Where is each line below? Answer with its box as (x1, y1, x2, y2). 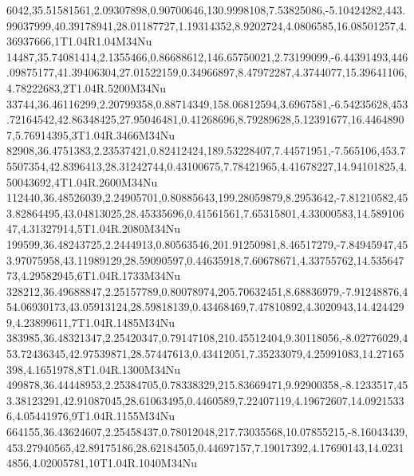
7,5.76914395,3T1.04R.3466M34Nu (6, 126, 175, 143)
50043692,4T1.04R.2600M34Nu (6, 173, 158, 190)
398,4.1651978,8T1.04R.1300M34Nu (6, 360, 180, 377)
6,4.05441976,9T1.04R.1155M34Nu (6, 407, 175, 424)
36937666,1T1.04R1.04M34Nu (6, 33, 152, 49)
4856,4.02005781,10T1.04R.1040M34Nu (6, 454, 197, 471)
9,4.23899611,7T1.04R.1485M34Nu (6, 313, 175, 330)
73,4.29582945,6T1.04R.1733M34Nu (6, 267, 180, 284)
